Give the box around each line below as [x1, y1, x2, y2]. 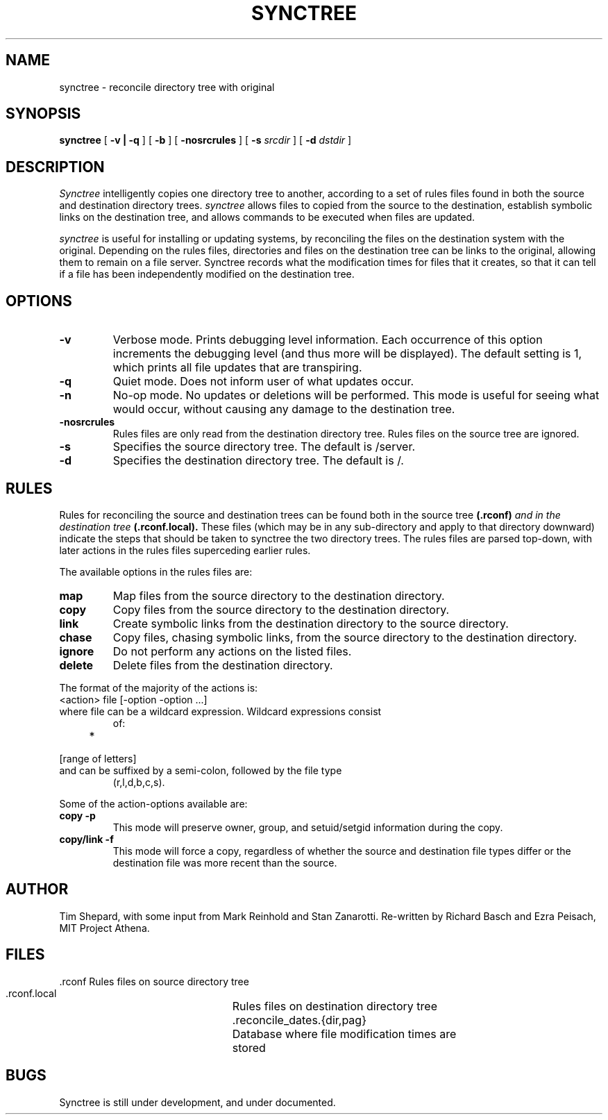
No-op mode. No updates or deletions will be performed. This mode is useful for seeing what [112, 388, 600, 403]
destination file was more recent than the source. [112, 856, 337, 869]
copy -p [59, 809, 96, 821]
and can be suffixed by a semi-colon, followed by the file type [59, 764, 342, 776]
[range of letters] [59, 752, 137, 764]
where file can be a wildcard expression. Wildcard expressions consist [59, 705, 382, 717]
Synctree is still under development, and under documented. [59, 1096, 336, 1108]
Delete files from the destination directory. [112, 658, 333, 672]
